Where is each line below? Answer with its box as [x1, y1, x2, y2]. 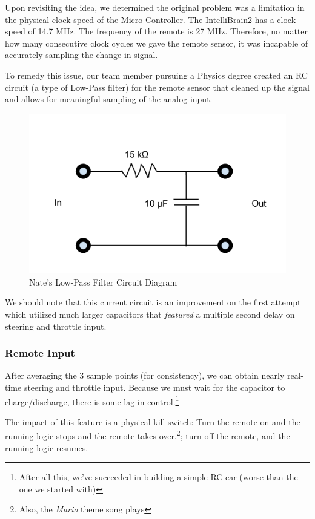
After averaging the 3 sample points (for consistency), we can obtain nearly [5, 369, 285, 382]
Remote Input [5, 345, 75, 361]
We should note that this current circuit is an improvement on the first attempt [5, 296, 301, 308]
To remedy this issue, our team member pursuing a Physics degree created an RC [5, 68, 308, 81]
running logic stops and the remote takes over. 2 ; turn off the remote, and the [5, 428, 290, 442]
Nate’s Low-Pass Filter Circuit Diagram [29, 275, 177, 288]
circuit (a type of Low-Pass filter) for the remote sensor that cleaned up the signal [5, 80, 310, 93]
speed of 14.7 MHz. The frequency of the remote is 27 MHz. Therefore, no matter [5, 25, 308, 38]
